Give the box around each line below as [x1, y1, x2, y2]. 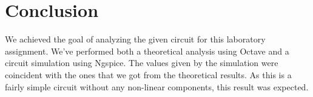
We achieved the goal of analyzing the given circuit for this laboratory [5, 33, 266, 45]
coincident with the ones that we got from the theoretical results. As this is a [5, 68, 292, 81]
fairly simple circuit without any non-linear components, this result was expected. [5, 80, 309, 93]
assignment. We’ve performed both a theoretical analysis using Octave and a [5, 44, 289, 57]
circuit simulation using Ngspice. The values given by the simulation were [5, 56, 278, 69]
